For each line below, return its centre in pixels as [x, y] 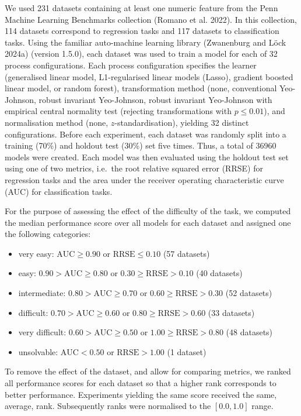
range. [262, 406]
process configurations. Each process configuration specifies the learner [131, 65]
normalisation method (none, [57, 122]
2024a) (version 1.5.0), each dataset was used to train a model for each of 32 [141, 54]
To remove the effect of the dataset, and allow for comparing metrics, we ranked [148, 371]
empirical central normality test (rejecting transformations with [118, 111]
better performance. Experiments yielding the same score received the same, [141, 394]
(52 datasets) [249, 293]
